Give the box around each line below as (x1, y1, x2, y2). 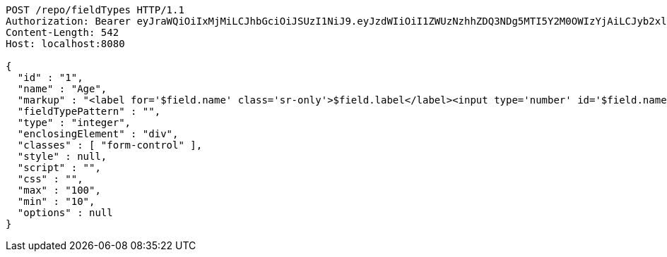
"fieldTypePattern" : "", (17, 106, 161, 117)
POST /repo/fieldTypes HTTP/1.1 (6, 4, 184, 15)
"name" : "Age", (17, 83, 107, 94)
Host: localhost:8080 (6, 38, 125, 49)
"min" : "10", (17, 196, 95, 207)
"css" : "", (17, 173, 83, 184)
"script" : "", (17, 162, 101, 173)
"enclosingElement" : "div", (17, 128, 179, 139)
